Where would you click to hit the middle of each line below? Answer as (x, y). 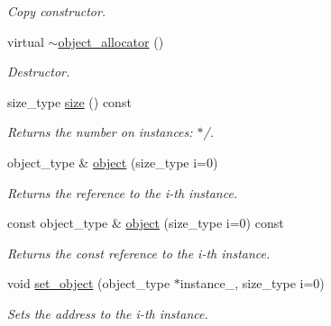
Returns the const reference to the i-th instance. (139, 253)
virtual (26, 41)
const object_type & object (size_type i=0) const (146, 223)
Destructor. (39, 72)
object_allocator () (111, 41)
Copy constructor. (57, 11)
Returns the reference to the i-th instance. (123, 192)
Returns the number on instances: (100, 132)
